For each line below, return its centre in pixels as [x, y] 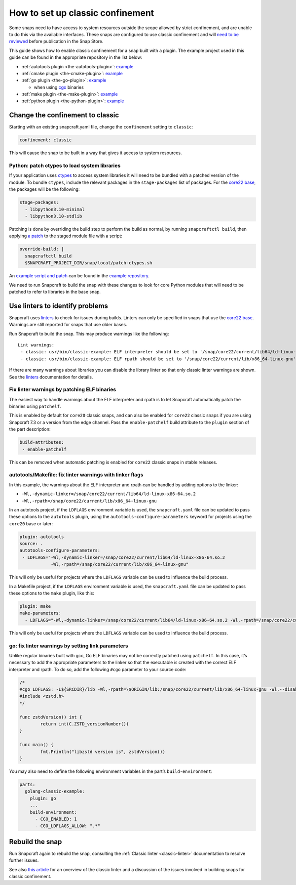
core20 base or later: [31, 523]
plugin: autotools [42, 537]
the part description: [30, 429]
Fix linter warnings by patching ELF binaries [63, 389]
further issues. [24, 860]
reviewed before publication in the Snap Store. [56, 42]
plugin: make [35, 606]
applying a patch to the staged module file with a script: [66, 236]
